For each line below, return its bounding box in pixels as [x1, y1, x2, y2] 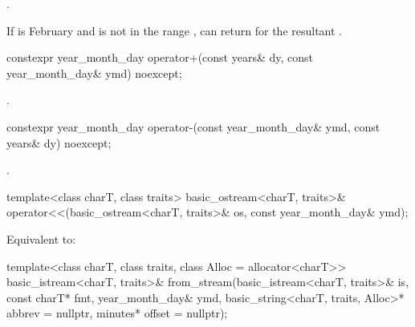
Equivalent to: [6, 230, 76, 247]
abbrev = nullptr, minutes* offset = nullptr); [6, 305, 228, 321]
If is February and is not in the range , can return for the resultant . [6, 22, 343, 38]
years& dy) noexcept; [6, 134, 112, 151]
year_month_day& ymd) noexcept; [6, 64, 182, 81]
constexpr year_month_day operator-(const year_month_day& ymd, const [6, 118, 380, 135]
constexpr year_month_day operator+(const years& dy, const [6, 49, 314, 66]
